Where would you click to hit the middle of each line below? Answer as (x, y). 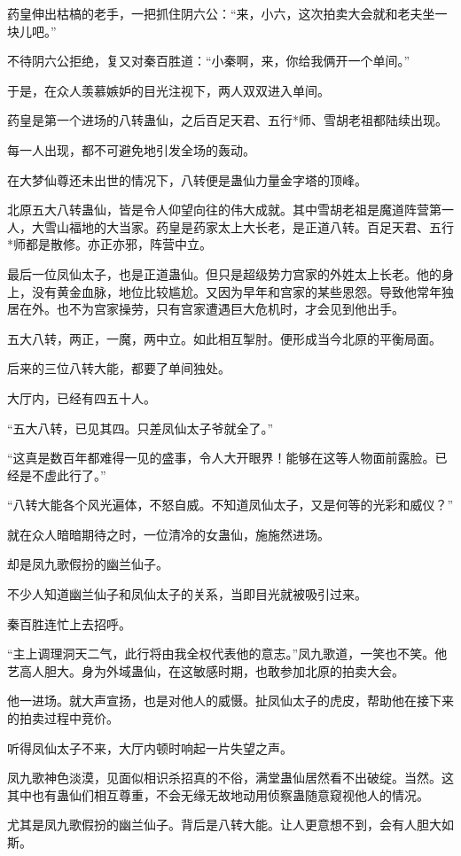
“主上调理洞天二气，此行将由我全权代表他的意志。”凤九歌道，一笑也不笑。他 (227, 654)
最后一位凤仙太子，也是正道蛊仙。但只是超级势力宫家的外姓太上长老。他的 (224, 273)
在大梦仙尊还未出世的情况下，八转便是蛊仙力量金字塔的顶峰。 (187, 179)
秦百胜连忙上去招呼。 (69, 623)
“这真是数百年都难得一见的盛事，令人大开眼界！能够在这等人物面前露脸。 (221, 458)
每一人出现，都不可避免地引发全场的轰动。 (131, 149)
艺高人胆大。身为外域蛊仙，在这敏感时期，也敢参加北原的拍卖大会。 (206, 670)
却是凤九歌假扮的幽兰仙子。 (88, 564)
